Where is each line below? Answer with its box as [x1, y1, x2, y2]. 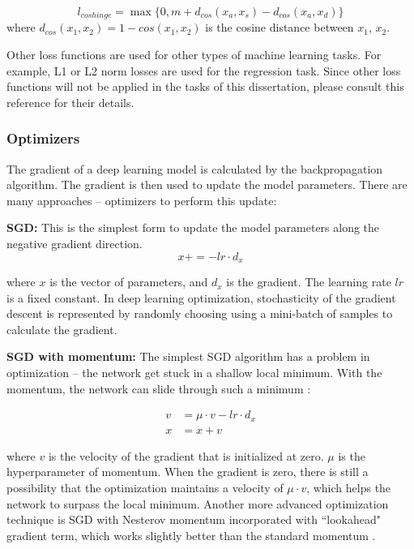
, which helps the [306, 478, 391, 495]
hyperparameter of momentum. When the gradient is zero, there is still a [6, 463, 369, 480]
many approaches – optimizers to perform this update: [6, 191, 277, 208]
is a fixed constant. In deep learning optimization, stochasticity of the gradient [6, 289, 396, 306]
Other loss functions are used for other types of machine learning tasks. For [6, 46, 382, 63]
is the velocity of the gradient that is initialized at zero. [48, 447, 324, 464]
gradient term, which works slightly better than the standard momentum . [6, 526, 376, 543]
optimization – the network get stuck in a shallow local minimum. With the [6, 364, 382, 381]
